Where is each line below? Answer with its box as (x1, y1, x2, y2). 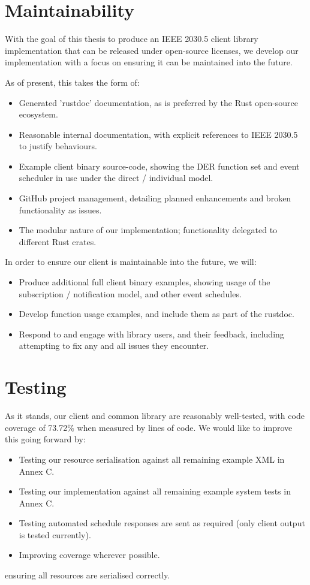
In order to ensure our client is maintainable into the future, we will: (5, 255, 257, 268)
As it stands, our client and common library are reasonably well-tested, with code (5, 409, 305, 422)
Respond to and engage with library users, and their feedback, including (19, 327, 284, 340)
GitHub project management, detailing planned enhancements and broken (19, 192, 291, 204)
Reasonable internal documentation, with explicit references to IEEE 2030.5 (19, 128, 298, 140)
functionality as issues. (19, 203, 102, 216)
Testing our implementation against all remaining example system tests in (19, 485, 291, 497)
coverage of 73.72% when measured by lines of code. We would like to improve (5, 421, 293, 433)
